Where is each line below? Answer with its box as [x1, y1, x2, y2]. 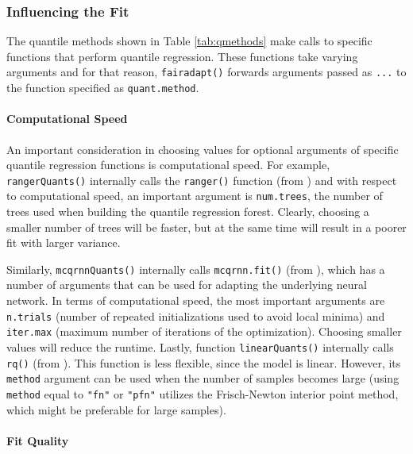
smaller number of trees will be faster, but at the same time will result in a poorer [6, 218, 407, 235]
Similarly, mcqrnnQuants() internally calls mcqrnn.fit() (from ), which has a [6, 260, 385, 277]
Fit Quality [6, 432, 69, 448]
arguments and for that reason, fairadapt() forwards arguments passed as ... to [6, 63, 407, 80]
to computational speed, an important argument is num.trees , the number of [6, 187, 383, 204]
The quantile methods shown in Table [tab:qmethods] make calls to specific [6, 33, 372, 49]
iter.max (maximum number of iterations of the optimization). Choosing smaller [6, 323, 402, 340]
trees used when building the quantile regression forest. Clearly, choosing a [6, 203, 369, 220]
